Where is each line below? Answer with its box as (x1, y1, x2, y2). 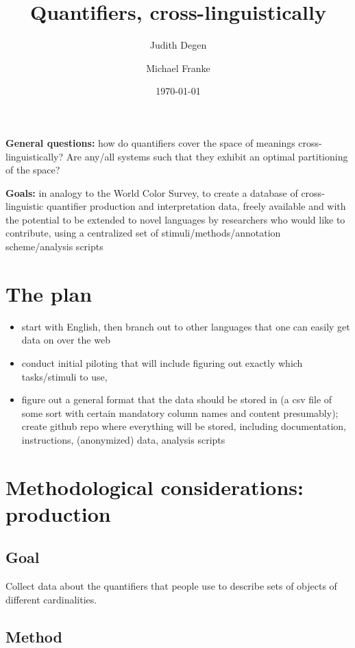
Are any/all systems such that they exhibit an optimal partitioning (66, 149, 348, 163)
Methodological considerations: (5, 472, 304, 501)
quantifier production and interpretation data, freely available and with (46, 199, 346, 213)
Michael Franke (146, 60, 210, 75)
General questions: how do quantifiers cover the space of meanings (5, 135, 295, 149)
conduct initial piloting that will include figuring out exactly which (21, 355, 303, 370)
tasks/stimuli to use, (21, 369, 108, 383)
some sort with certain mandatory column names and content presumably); (21, 405, 339, 420)
